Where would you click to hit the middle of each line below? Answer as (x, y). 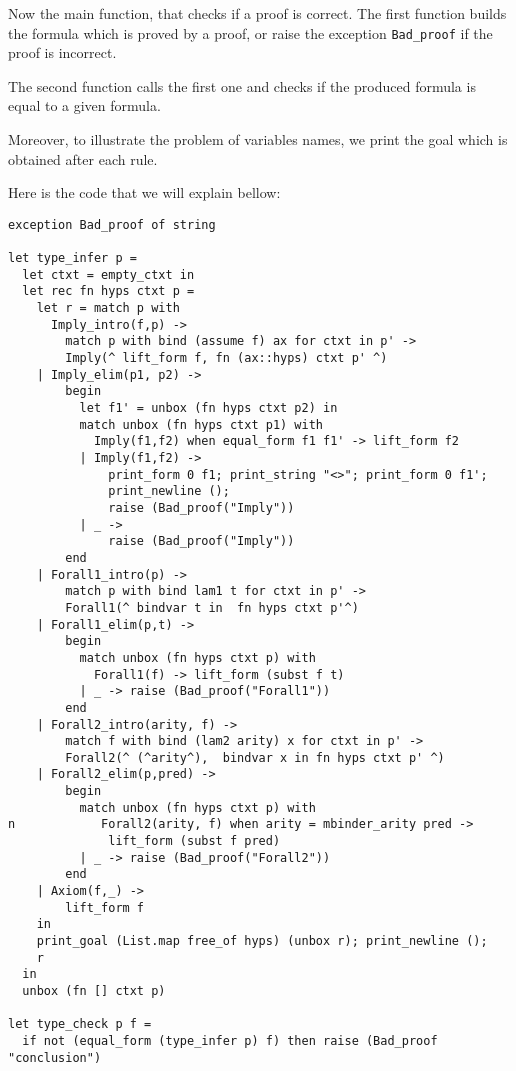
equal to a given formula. (84, 105)
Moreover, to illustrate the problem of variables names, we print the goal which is (258, 139)
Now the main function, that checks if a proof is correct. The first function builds (257, 13)
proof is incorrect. (62, 52)
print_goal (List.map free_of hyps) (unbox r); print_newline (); (262, 941)
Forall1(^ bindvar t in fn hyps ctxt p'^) (212, 607)
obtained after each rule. (83, 158)
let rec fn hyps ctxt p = (108, 291)
